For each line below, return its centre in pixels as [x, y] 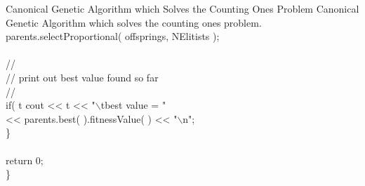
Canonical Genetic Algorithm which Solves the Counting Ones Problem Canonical [182, 8]
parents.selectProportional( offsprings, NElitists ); [113, 36]
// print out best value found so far [82, 77]
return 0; [25, 160]
